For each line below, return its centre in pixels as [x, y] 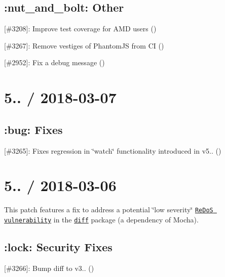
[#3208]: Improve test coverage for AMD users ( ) [80, 29]
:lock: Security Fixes [58, 246]
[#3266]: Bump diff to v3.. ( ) [49, 268]
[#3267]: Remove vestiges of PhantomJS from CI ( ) [84, 45]
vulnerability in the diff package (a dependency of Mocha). [101, 219]
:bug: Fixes [33, 129]
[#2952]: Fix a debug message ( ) [54, 62]
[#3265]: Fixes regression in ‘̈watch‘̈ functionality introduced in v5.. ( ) [113, 150]
